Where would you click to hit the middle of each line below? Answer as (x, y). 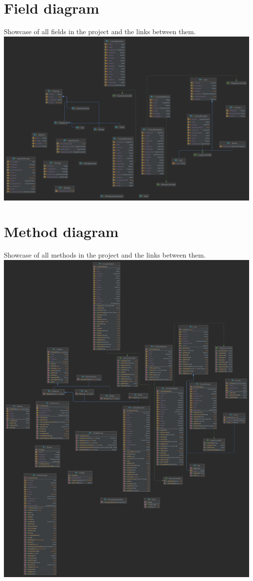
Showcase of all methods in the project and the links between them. (105, 255)
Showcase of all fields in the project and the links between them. (100, 31)
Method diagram (61, 231)
